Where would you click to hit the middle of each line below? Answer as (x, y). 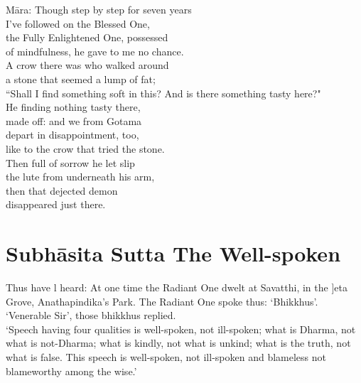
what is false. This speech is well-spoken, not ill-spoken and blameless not (166, 357)
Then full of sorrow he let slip (70, 162)
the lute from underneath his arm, (80, 177)
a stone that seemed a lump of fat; (81, 79)
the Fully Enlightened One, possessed (87, 37)
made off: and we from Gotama (74, 120)
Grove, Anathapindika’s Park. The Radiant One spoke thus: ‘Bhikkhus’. (162, 301)
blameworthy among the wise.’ (71, 371)
